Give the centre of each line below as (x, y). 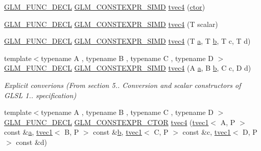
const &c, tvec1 (207, 132)
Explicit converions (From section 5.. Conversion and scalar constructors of (123, 85)
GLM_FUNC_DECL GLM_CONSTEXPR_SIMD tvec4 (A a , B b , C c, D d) (128, 68)
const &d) (32, 142)
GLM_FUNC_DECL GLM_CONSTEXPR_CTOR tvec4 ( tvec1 (106, 122)
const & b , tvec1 (118, 132)
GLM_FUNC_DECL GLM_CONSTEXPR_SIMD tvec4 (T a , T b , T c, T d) (127, 41)
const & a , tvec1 (28, 132)
